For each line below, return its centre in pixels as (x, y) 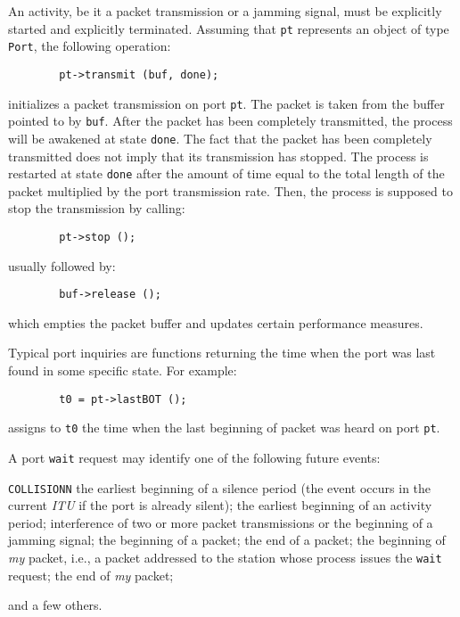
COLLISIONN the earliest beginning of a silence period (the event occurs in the (220, 487)
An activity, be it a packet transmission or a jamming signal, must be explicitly (225, 11)
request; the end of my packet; (91, 575)
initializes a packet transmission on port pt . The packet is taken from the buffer (226, 103)
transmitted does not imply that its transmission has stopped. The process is (218, 156)
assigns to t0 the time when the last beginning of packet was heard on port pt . (224, 428)
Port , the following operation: (90, 46)
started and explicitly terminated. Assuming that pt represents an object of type (229, 28)
